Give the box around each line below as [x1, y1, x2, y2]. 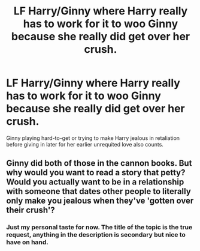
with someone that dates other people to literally [6, 186, 192, 196]
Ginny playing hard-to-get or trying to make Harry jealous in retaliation [6, 134, 180, 142]
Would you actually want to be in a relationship [6, 177, 184, 187]
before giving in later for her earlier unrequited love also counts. [6, 141, 163, 148]
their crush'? [6, 205, 55, 216]
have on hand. [6, 238, 49, 247]
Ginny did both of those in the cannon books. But [6, 158, 192, 169]
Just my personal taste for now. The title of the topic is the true [6, 223, 193, 232]
